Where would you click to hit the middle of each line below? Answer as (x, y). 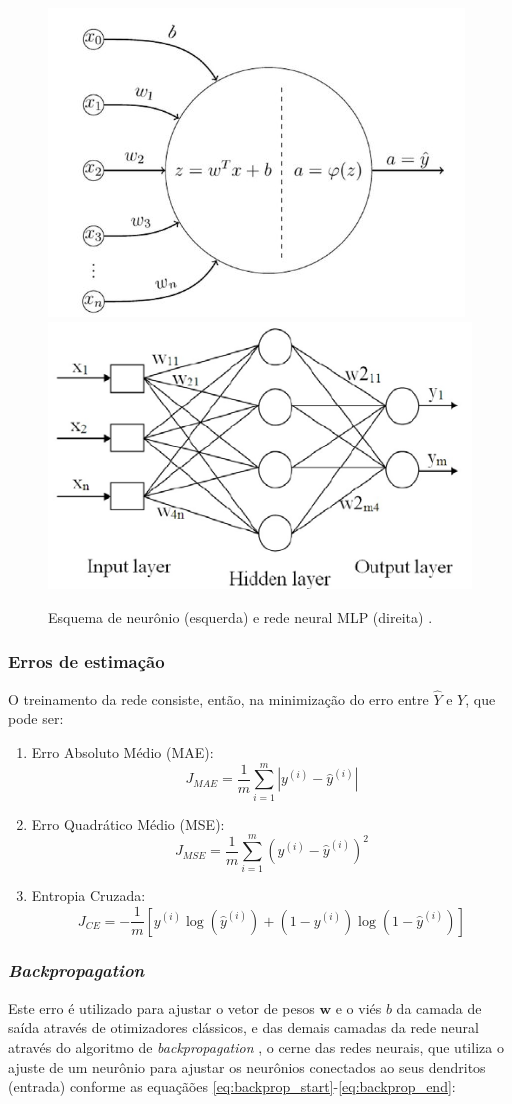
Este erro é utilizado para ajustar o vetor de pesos (161, 1007)
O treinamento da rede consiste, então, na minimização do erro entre (218, 698)
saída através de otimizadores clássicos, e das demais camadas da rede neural (243, 1027)
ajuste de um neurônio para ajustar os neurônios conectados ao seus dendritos (247, 1066)
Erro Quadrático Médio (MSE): (128, 823)
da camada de (439, 1007)
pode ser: (36, 718)
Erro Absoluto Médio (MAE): (122, 752)
